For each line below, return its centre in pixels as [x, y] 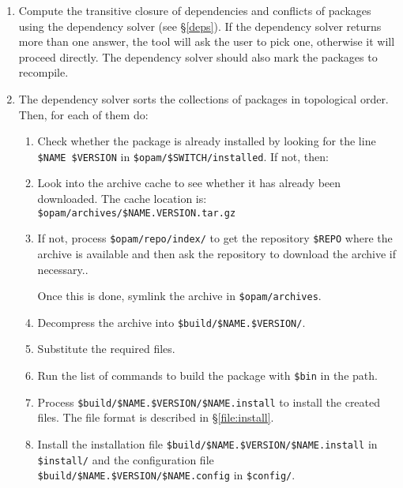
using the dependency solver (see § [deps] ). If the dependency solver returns [200, 26]
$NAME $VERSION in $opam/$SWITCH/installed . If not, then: [183, 156]
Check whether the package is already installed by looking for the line [207, 141]
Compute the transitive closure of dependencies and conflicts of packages [195, 10]
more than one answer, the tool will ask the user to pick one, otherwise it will [207, 41]
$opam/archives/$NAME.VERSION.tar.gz [137, 213]
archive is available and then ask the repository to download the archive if [217, 253]
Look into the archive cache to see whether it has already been [189, 183]
